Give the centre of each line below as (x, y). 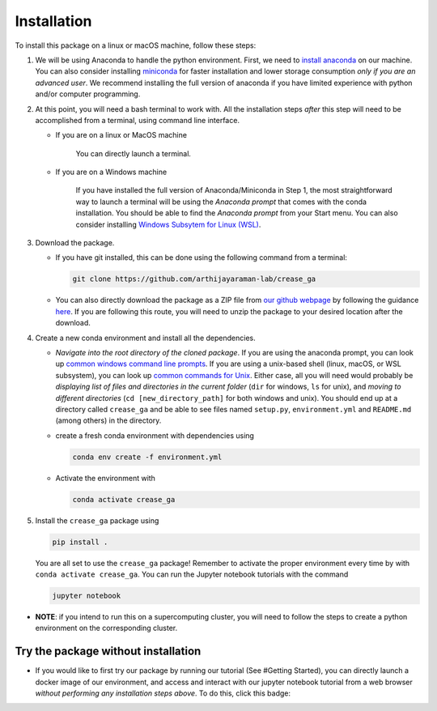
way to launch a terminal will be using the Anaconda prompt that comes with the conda (221, 202)
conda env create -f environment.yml (147, 457)
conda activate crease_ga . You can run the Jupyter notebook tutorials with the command (192, 574)
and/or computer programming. (88, 94)
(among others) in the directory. (108, 420)
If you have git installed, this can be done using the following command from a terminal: (202, 258)
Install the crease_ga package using (97, 520)
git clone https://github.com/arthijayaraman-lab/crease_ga (194, 279)
